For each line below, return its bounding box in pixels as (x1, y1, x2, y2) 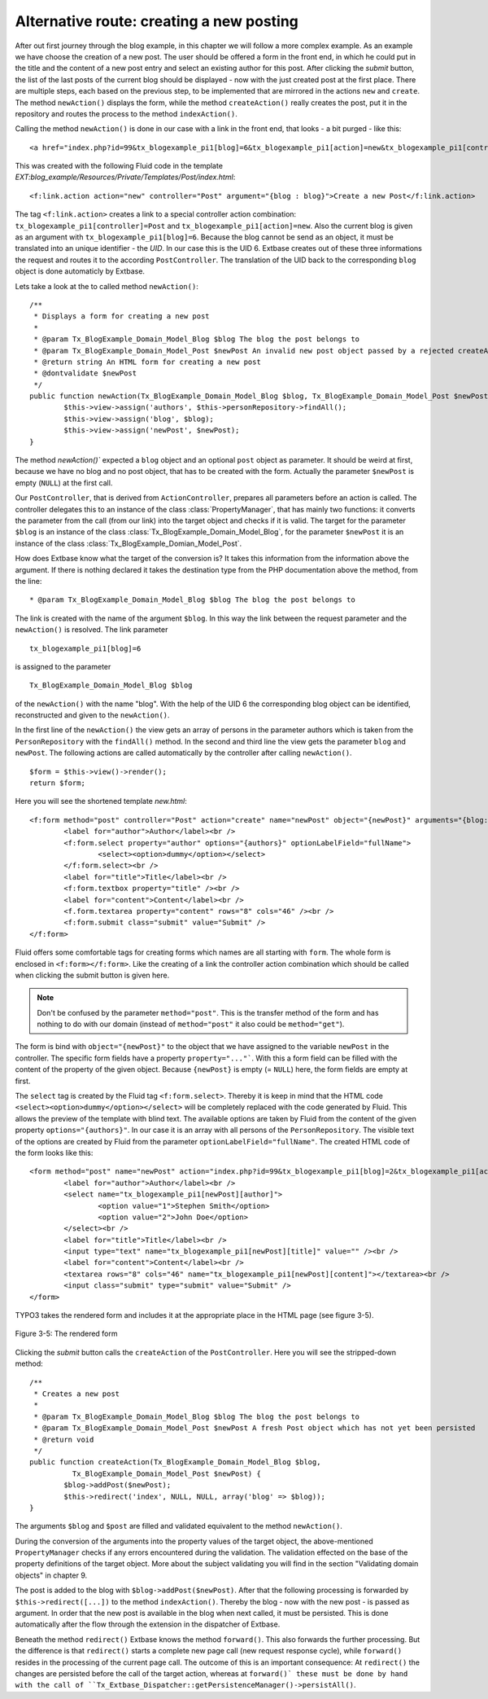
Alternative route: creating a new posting (15, 12, 298, 30)
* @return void (33, 1434, 94, 1444)
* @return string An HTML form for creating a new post (33, 357, 262, 367)
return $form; (29, 779, 85, 788)
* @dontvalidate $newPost (33, 369, 137, 378)
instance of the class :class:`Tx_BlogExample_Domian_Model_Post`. (15, 538, 242, 548)
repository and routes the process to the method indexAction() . (15, 108, 237, 118)
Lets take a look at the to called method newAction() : (15, 281, 198, 291)
